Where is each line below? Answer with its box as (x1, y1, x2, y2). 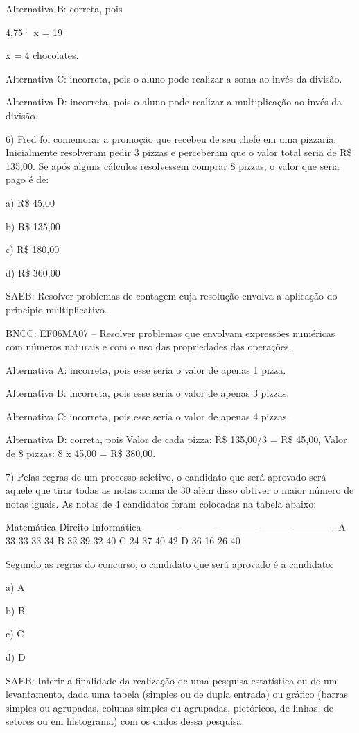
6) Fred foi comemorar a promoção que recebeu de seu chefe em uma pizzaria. (6, 131, 337, 146)
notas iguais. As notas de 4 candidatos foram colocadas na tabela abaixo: (6, 496, 317, 510)
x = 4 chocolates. (6, 48, 79, 62)
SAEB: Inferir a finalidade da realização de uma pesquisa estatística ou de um (6, 673, 338, 687)
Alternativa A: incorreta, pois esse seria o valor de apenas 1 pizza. (6, 362, 286, 377)
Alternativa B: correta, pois (6, 1, 123, 15)
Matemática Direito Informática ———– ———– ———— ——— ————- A (6, 519, 346, 534)
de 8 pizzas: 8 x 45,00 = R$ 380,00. (6, 446, 156, 460)
